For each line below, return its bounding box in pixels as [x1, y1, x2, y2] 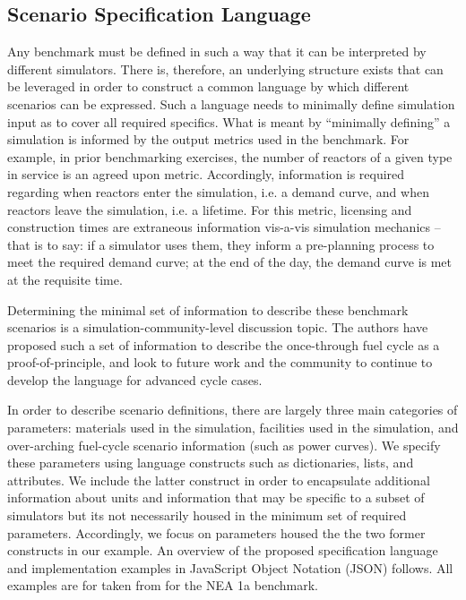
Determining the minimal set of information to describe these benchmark [7, 300, 409, 319]
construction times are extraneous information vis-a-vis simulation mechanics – [7, 218, 441, 236]
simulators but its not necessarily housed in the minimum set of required [7, 506, 407, 525]
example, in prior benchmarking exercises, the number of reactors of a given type [7, 147, 453, 166]
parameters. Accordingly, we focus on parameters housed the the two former [7, 523, 426, 542]
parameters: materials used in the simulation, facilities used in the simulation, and [7, 418, 459, 437]
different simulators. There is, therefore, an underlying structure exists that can [7, 59, 444, 78]
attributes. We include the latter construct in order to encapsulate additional [7, 470, 430, 489]
